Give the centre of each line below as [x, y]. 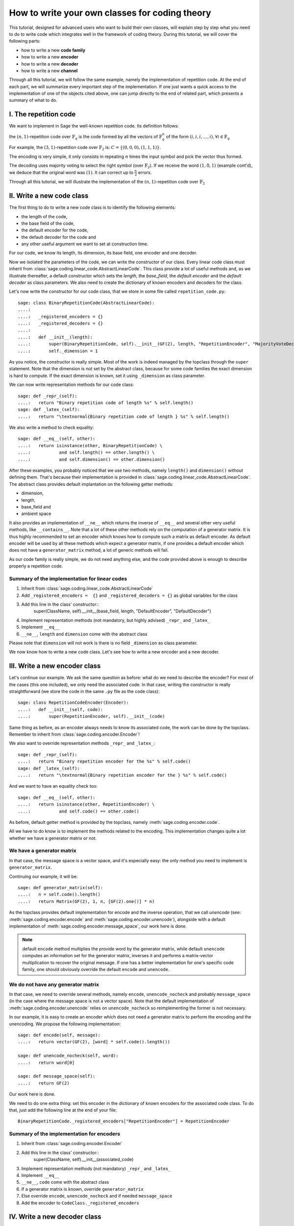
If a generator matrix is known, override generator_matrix [83, 1189]
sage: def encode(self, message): [59, 1035]
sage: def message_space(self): [57, 1076]
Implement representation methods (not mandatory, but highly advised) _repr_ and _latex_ [116, 620]
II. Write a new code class [49, 196]
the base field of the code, [48, 223]
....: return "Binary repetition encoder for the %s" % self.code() [104, 762]
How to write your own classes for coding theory [110, 13]
